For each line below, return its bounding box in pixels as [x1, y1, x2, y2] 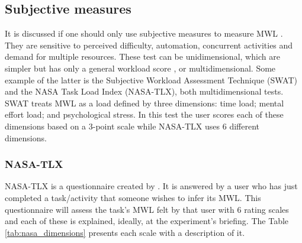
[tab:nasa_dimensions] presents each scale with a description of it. [5, 226, 245, 238]
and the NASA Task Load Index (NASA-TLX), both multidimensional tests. [5, 85, 284, 98]
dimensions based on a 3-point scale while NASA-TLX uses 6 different [5, 119, 259, 132]
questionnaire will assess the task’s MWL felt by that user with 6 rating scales [5, 203, 289, 215]
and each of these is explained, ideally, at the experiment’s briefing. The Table [5, 215, 289, 227]
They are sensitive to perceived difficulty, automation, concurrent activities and [5, 38, 293, 51]
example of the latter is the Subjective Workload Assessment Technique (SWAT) [5, 73, 297, 86]
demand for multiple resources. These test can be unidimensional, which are [5, 50, 280, 63]
